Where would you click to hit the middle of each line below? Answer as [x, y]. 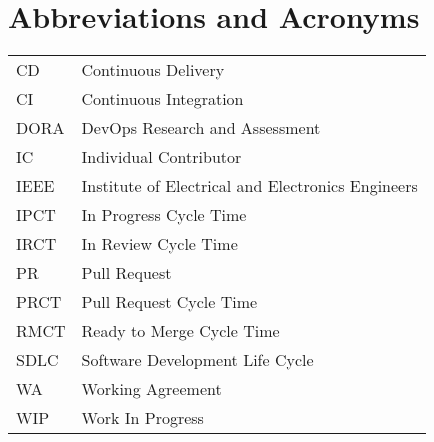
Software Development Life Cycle [197, 360]
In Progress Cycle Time [164, 215]
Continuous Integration [162, 99]
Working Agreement [151, 389]
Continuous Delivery [153, 70]
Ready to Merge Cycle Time [180, 331]
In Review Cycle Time [159, 244]
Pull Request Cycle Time [169, 302]
